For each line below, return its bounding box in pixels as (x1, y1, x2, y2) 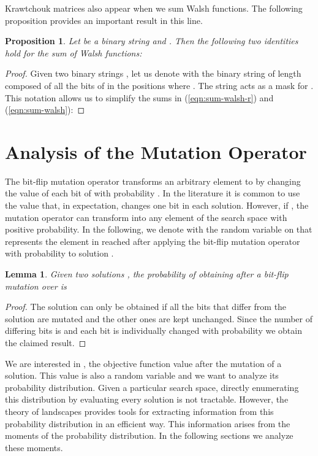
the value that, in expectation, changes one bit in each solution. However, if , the (5, 199, 309, 212)
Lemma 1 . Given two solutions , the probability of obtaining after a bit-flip (5, 268, 289, 280)
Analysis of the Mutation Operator (5, 139, 307, 164)
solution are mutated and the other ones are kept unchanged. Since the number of (5, 312, 312, 325)
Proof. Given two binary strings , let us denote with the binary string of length (5, 67, 301, 80)
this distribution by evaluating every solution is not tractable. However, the (5, 393, 289, 406)
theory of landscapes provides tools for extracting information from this (5, 404, 274, 417)
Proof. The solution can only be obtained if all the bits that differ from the (5, 300, 287, 313)
